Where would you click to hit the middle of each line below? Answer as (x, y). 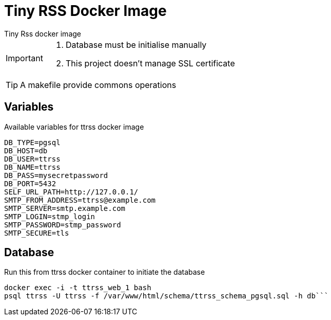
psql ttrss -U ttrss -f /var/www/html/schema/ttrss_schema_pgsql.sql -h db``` (167, 296)
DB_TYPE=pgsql (32, 142)
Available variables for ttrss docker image (74, 127)
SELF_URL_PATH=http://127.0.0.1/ (71, 192)
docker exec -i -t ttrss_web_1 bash (78, 288)
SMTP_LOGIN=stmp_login (50, 216)
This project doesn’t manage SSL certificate (150, 63)
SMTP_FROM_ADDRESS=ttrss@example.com (80, 200)
